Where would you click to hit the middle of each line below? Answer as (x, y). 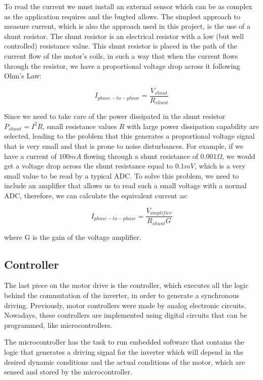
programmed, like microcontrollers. (58, 325)
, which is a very (220, 166)
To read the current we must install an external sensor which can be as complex (128, 6)
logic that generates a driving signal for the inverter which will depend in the (124, 351)
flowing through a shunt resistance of (141, 156)
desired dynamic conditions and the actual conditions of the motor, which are (125, 362)
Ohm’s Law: (23, 76)
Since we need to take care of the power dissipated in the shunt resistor (115, 116)
